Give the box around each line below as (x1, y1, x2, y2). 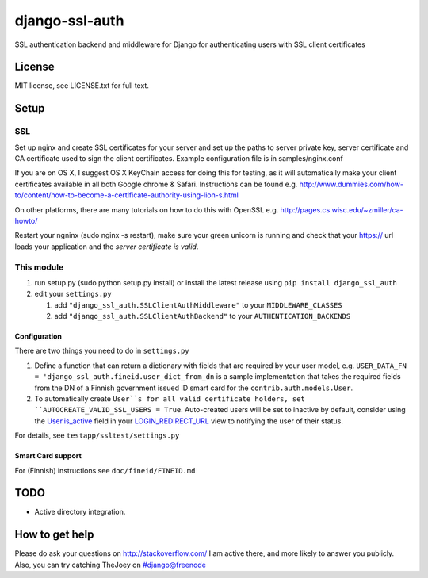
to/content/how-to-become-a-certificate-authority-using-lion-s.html (14, 190, 239, 200)
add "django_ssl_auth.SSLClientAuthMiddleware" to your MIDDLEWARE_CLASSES (54, 300, 342, 309)
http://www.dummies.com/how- (299, 179, 404, 189)
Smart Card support (14, 451, 82, 461)
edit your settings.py (34, 289, 112, 299)
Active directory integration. (34, 507, 126, 517)
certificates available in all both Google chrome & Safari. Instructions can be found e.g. (14, 179, 298, 189)
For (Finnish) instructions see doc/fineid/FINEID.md (14, 465, 196, 475)
